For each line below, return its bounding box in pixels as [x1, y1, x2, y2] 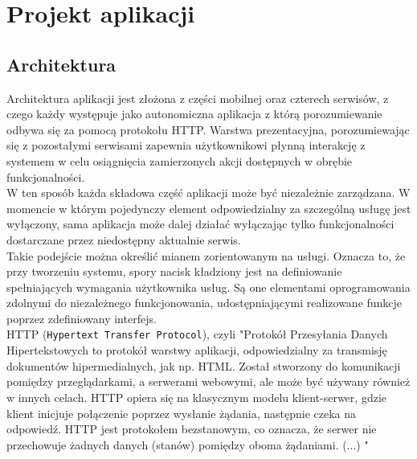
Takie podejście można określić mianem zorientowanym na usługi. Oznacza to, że [6, 247, 406, 264]
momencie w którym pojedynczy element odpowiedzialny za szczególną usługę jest [6, 199, 411, 216]
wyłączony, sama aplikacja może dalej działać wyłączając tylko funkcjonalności [6, 215, 395, 232]
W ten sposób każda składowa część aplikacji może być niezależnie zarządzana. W [6, 184, 411, 201]
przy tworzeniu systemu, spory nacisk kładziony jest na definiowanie [6, 263, 342, 280]
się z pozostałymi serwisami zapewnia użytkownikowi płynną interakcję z [6, 137, 366, 154]
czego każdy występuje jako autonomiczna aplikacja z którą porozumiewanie [6, 105, 382, 122]
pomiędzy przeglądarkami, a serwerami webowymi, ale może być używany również [6, 373, 411, 390]
